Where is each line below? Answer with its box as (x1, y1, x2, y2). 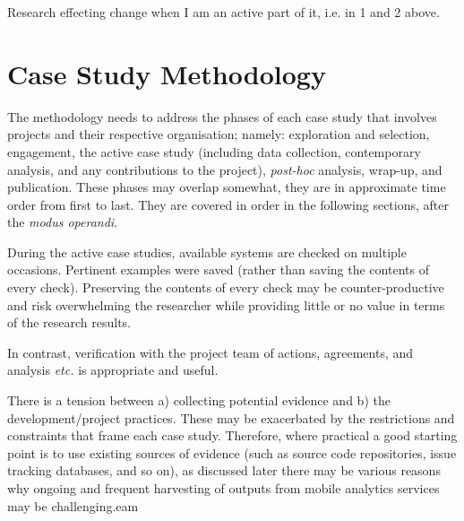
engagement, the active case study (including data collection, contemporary (7, 142, 421, 161)
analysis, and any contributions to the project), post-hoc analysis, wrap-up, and (7, 160, 443, 178)
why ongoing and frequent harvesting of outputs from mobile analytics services (7, 479, 440, 497)
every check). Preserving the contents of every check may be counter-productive (7, 278, 444, 297)
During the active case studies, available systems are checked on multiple (7, 242, 407, 261)
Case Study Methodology (7, 55, 326, 91)
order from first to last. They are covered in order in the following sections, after (7, 195, 449, 213)
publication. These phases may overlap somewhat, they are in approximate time (7, 178, 446, 196)
